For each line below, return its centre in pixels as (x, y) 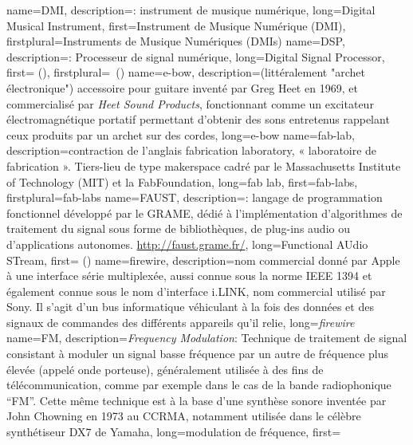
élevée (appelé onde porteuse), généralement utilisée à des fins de (165, 369)
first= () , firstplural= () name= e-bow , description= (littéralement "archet (186, 72)
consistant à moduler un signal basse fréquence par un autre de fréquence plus (197, 354)
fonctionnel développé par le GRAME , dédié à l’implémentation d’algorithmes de (205, 213)
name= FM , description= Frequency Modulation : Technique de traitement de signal (207, 338)
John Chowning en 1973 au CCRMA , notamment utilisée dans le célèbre (184, 416)
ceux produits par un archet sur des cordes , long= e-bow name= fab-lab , (181, 134)
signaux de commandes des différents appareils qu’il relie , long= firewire (181, 322)
